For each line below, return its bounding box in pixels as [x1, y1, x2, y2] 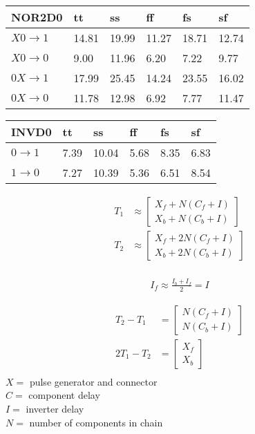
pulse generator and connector [29, 374, 158, 388]
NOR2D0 [11, 9, 63, 25]
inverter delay [26, 401, 84, 415]
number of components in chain [29, 415, 163, 429]
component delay [28, 388, 100, 402]
